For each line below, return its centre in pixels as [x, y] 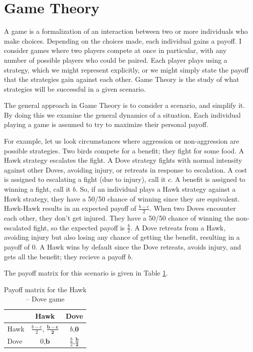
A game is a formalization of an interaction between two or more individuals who [126, 31]
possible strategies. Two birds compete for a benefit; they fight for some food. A [124, 150]
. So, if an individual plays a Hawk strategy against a [156, 189]
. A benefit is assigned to [208, 179]
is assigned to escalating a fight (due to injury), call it [85, 179]
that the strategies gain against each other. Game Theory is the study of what [122, 79]
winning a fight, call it [37, 189]
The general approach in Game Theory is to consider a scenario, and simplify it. [125, 105]
